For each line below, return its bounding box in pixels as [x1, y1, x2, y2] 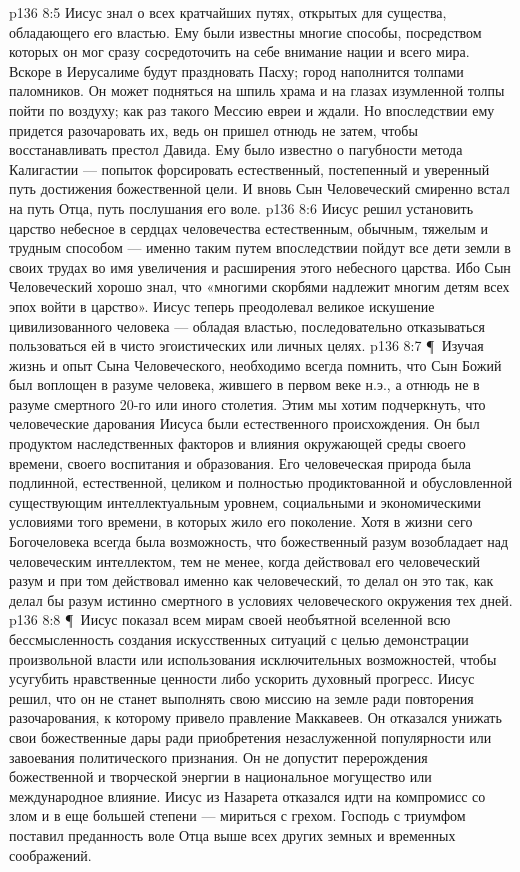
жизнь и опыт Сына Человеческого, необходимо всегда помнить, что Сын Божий [9, 354, 502, 375]
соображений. [9, 844, 92, 865]
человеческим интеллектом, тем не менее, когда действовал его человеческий [9, 550, 480, 571]
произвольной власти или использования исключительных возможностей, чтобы [9, 648, 497, 669]
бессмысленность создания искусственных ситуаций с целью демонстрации [9, 629, 469, 649]
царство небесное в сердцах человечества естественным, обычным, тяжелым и [9, 217, 488, 238]
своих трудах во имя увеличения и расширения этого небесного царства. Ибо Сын [9, 256, 511, 277]
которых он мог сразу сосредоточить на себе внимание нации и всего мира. [9, 41, 470, 62]
